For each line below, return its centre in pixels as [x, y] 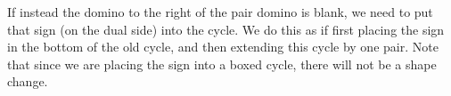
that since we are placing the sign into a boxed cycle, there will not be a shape [222, 64]
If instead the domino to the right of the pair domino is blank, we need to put [220, 12]
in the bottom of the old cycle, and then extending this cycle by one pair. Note [223, 47]
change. [28, 81]
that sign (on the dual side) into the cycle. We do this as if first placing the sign [226, 29]
